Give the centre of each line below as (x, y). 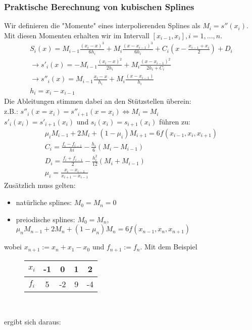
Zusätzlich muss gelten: (40, 185)
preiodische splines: (45, 219)
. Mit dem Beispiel (169, 247)
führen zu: (174, 121)
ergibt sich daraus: (33, 322)
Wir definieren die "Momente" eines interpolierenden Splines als (102, 25)
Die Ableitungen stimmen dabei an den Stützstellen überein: (98, 101)
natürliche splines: (44, 202)
